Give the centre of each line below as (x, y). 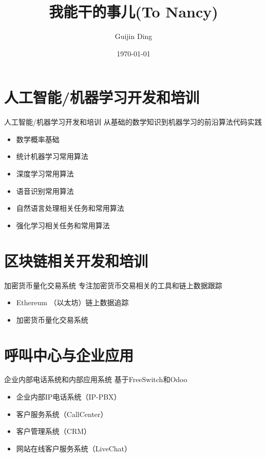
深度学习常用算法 (45, 174)
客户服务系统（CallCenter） (62, 414)
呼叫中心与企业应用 (69, 355)
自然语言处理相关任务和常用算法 (70, 208)
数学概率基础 (38, 139)
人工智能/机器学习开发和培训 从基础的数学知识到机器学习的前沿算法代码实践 (133, 122)
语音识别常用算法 (45, 191)
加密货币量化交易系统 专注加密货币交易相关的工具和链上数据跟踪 (113, 285)
